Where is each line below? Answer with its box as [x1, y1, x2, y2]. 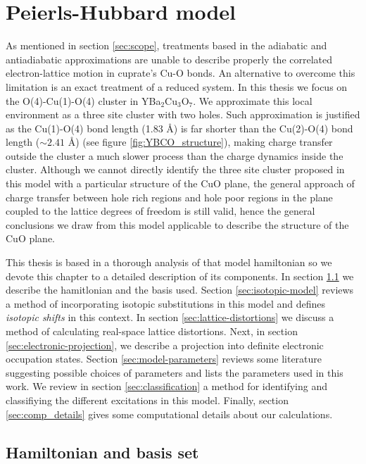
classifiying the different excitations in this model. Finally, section [6, 392, 289, 407]
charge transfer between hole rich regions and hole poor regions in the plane [6, 189, 333, 204]
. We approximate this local [193, 93, 313, 108]
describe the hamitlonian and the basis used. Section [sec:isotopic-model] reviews [6, 282, 354, 297]
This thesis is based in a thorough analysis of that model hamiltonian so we [6, 255, 332, 270]
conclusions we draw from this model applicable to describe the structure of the [6, 217, 349, 232]
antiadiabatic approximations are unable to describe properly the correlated [6, 51, 333, 66]
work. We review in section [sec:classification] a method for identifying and [6, 379, 328, 394]
